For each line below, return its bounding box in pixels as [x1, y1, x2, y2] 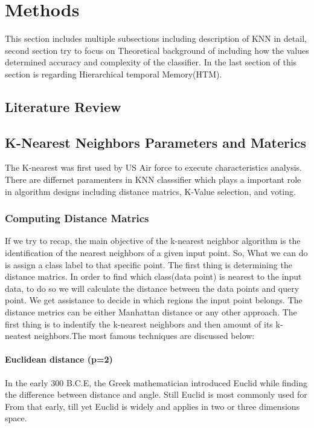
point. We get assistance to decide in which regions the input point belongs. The [5, 294, 303, 306]
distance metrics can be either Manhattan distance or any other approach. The [5, 306, 297, 318]
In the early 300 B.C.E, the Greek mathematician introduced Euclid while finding [5, 376, 307, 389]
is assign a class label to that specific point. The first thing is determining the [5, 258, 292, 271]
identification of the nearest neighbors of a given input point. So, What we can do [5, 246, 308, 259]
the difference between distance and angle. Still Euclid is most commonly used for [5, 388, 307, 401]
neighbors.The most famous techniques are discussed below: [34, 329, 255, 342]
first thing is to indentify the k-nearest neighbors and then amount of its [5, 317, 273, 330]
